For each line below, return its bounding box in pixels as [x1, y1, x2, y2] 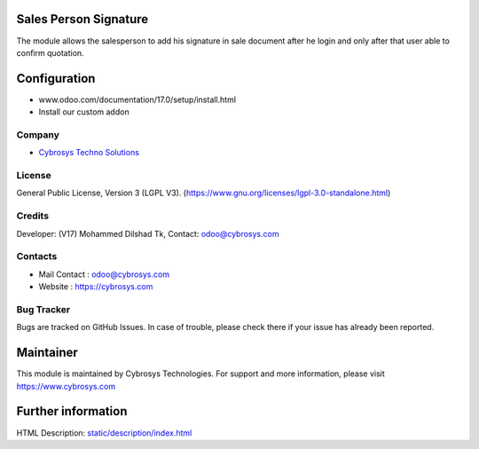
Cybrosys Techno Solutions [38, 147, 139, 158]
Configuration [16, 71, 96, 86]
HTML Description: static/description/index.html [16, 427, 192, 438]
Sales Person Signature [16, 12, 149, 27]
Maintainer [16, 345, 79, 360]
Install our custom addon [38, 106, 130, 117]
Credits [16, 209, 49, 222]
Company [16, 129, 59, 141]
